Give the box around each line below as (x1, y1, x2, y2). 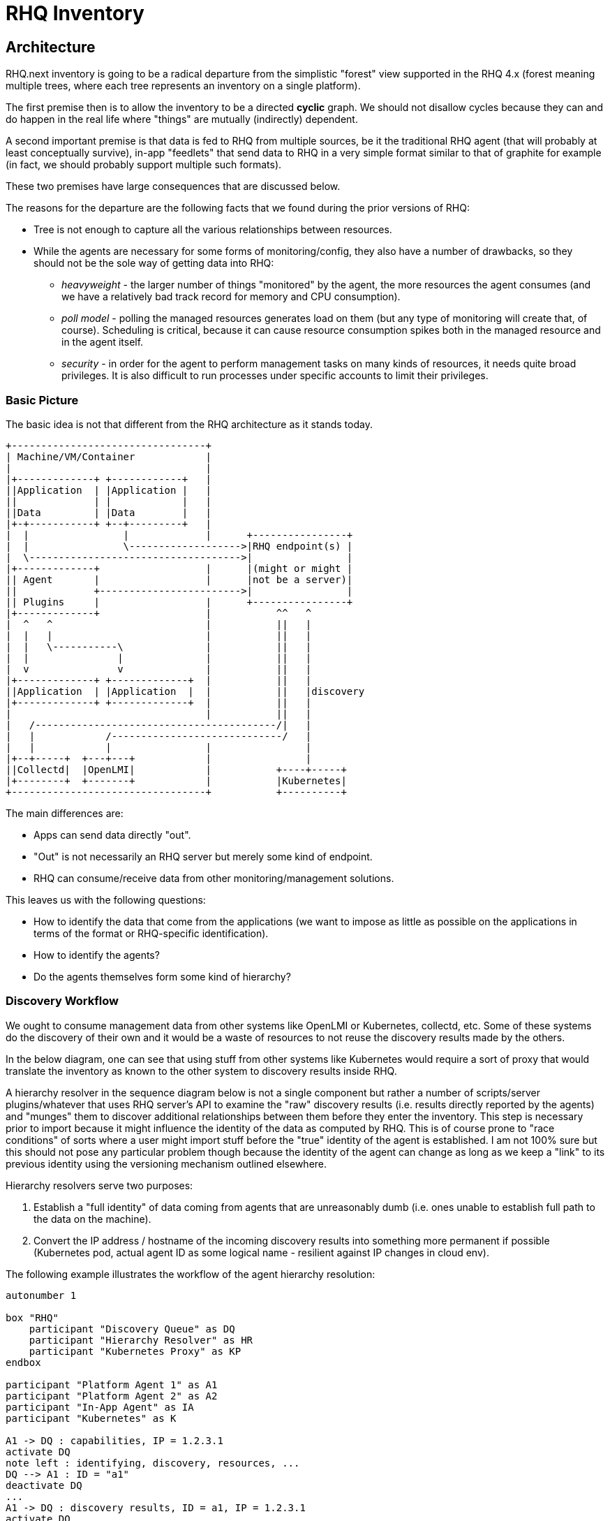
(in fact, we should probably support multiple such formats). (6, 159, 282, 171)
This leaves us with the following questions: (6, 893, 206, 906)
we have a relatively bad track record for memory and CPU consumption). (61, 291, 401, 303)
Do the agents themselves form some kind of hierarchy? (34, 970, 291, 983)
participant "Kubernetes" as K (6, 1412, 177, 1424)
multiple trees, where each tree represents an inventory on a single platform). (6, 80, 361, 92)
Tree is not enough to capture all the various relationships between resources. (34, 223, 392, 236)
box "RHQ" (6, 1311, 59, 1323)
